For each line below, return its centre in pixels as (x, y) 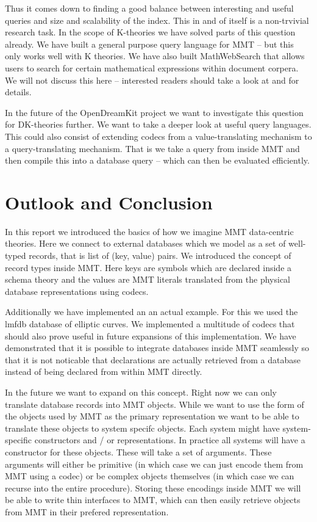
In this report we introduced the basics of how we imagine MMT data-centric (149, 231)
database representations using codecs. (77, 291)
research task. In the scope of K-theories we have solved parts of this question (150, 32)
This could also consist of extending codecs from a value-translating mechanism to (158, 136)
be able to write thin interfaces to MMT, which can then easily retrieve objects (153, 500)
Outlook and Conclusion (109, 202)
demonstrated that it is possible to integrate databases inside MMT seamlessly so (157, 348)
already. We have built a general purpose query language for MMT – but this (149, 44)
